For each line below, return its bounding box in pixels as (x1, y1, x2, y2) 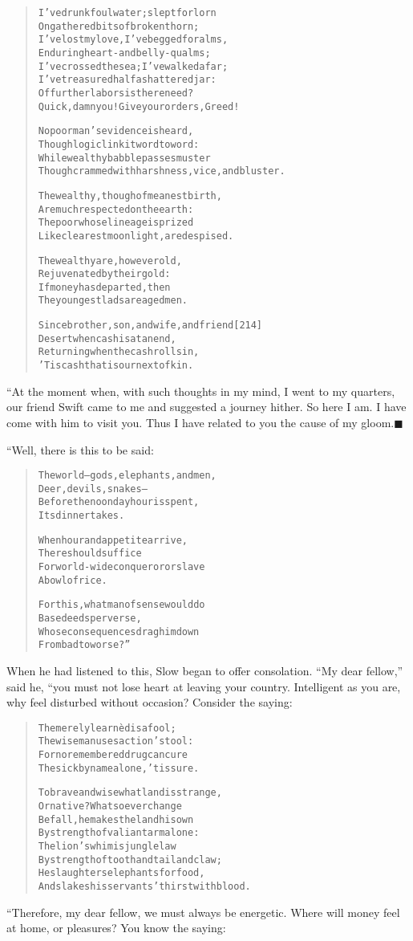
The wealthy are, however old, (38, 255, 182, 267)
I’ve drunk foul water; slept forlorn (38, 7, 217, 18)
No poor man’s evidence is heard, (38, 125, 194, 137)
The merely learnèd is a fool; (38, 722, 176, 734)
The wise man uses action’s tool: (38, 735, 194, 748)
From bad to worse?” (38, 639, 131, 651)
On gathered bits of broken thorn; (38, 20, 200, 32)
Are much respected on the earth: (38, 203, 194, 215)
